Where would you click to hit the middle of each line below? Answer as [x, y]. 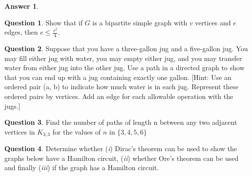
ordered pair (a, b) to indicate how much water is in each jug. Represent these [122, 87]
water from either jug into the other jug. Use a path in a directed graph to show [125, 68]
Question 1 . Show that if [43, 22]
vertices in [20, 131]
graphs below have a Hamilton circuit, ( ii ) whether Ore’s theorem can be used [122, 158]
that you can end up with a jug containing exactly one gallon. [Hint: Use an [118, 77]
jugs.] [12, 106]
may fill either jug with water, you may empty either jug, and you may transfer [123, 58]
